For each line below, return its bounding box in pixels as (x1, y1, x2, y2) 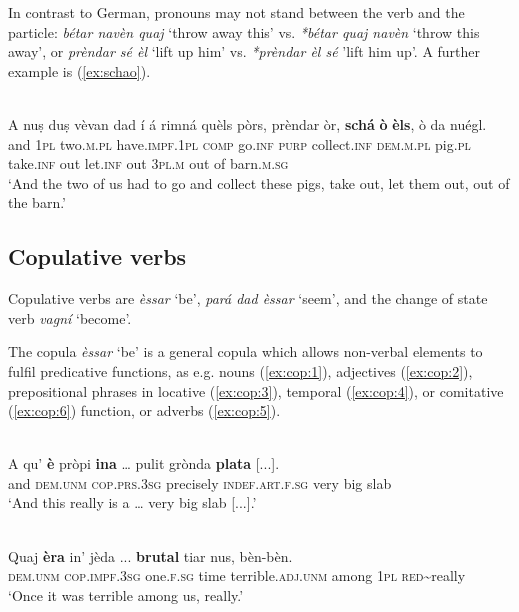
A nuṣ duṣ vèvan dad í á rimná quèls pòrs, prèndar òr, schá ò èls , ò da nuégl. (8, 113, 487, 134)
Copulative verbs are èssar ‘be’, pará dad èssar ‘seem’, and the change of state (8, 288, 488, 309)
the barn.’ (8, 192, 67, 213)
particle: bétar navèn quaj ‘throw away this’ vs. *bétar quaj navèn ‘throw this (8, 21, 480, 42)
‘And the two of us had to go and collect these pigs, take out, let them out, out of (8, 172, 510, 193)
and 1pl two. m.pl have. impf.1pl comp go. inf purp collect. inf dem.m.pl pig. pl (8, 133, 471, 154)
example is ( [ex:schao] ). (8, 60, 151, 81)
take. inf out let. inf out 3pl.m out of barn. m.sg (8, 153, 289, 174)
